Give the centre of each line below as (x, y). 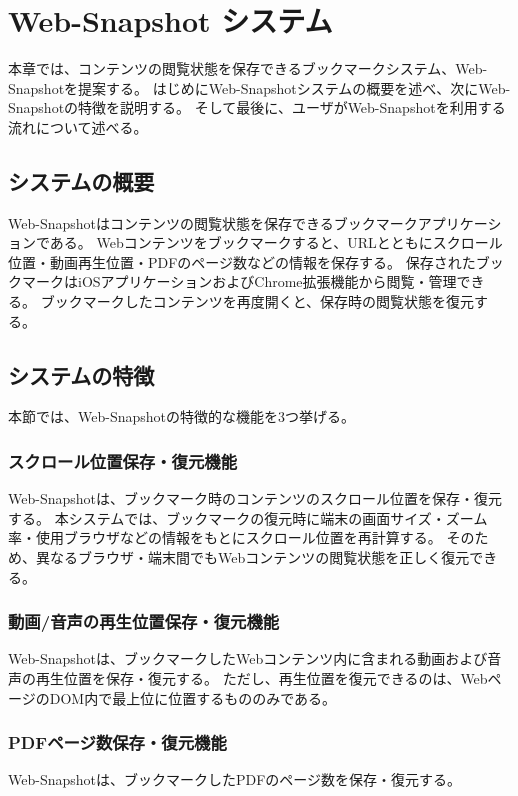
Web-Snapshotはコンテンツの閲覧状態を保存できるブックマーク (213, 222)
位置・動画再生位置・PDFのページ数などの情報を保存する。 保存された (242, 261)
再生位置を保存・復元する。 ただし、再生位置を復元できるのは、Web (261, 678)
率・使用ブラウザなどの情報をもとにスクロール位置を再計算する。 (225, 537)
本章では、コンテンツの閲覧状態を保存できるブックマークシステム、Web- (248, 68)
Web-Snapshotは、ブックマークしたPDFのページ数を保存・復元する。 (235, 779)
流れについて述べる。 (78, 126)
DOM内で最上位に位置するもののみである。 (193, 697)
